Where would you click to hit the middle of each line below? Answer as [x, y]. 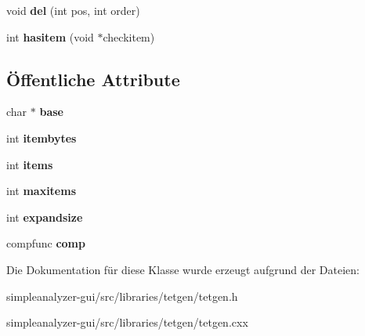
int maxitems [42, 191]
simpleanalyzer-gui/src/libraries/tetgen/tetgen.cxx [127, 322]
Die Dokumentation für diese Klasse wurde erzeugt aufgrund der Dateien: [183, 269]
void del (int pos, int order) [73, 10]
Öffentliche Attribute [93, 79]
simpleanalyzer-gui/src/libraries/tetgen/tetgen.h [122, 296]
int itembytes [42, 137]
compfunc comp [46, 243]
